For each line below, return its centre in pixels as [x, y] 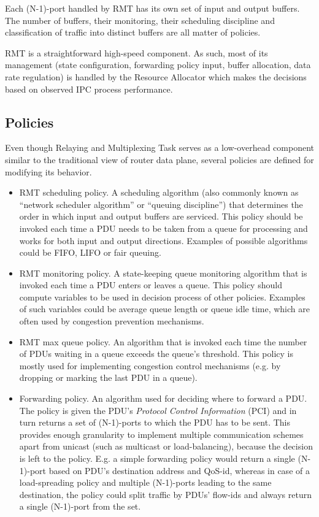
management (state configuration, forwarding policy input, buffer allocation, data [158, 65]
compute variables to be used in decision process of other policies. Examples [162, 297]
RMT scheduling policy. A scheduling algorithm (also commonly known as [159, 192]
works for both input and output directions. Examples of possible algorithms [163, 240]
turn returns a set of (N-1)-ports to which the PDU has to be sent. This [155, 422]
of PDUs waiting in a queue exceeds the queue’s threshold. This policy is [156, 354]
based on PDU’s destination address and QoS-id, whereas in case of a [179, 470]
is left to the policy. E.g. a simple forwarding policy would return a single [157, 458]
